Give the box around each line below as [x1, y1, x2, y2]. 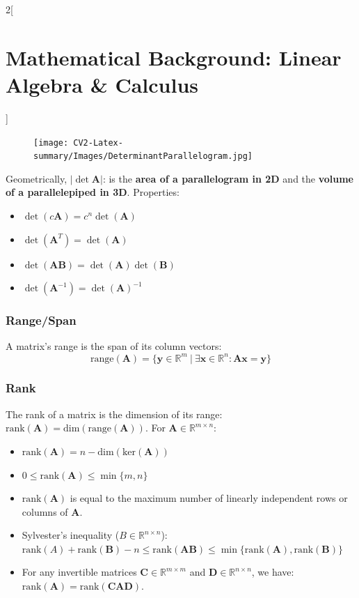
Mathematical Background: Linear [6, 43, 342, 71]
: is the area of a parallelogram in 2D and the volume [102, 171, 353, 185]
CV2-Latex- [73, 137, 123, 148]
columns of [22, 504, 68, 519]
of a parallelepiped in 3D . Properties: [6, 185, 179, 199]
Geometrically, [6, 171, 67, 185]
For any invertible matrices [22, 565, 137, 579]
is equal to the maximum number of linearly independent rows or [70, 491, 348, 505]
